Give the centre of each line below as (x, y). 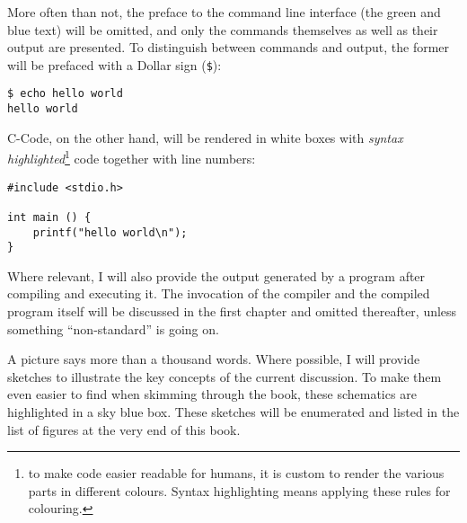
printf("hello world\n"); (110, 232)
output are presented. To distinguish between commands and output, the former (229, 47)
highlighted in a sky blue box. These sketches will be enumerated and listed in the (233, 412)
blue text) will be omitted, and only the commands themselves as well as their (223, 29)
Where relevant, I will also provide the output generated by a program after (216, 275)
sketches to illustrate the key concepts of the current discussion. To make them (225, 376)
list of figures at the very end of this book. (124, 429)
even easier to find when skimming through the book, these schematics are (212, 394)
